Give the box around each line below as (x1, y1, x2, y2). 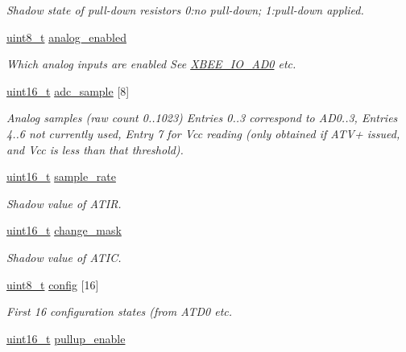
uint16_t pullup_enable (6, 329, 126, 346)
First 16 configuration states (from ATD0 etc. (6, 303, 233, 320)
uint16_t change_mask (6, 222, 122, 239)
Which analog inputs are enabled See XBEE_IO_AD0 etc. (6, 55, 296, 72)
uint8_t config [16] (6, 276, 99, 293)
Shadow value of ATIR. (6, 194, 122, 211)
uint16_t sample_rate (6, 168, 116, 185)
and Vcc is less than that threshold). (6, 141, 184, 158)
